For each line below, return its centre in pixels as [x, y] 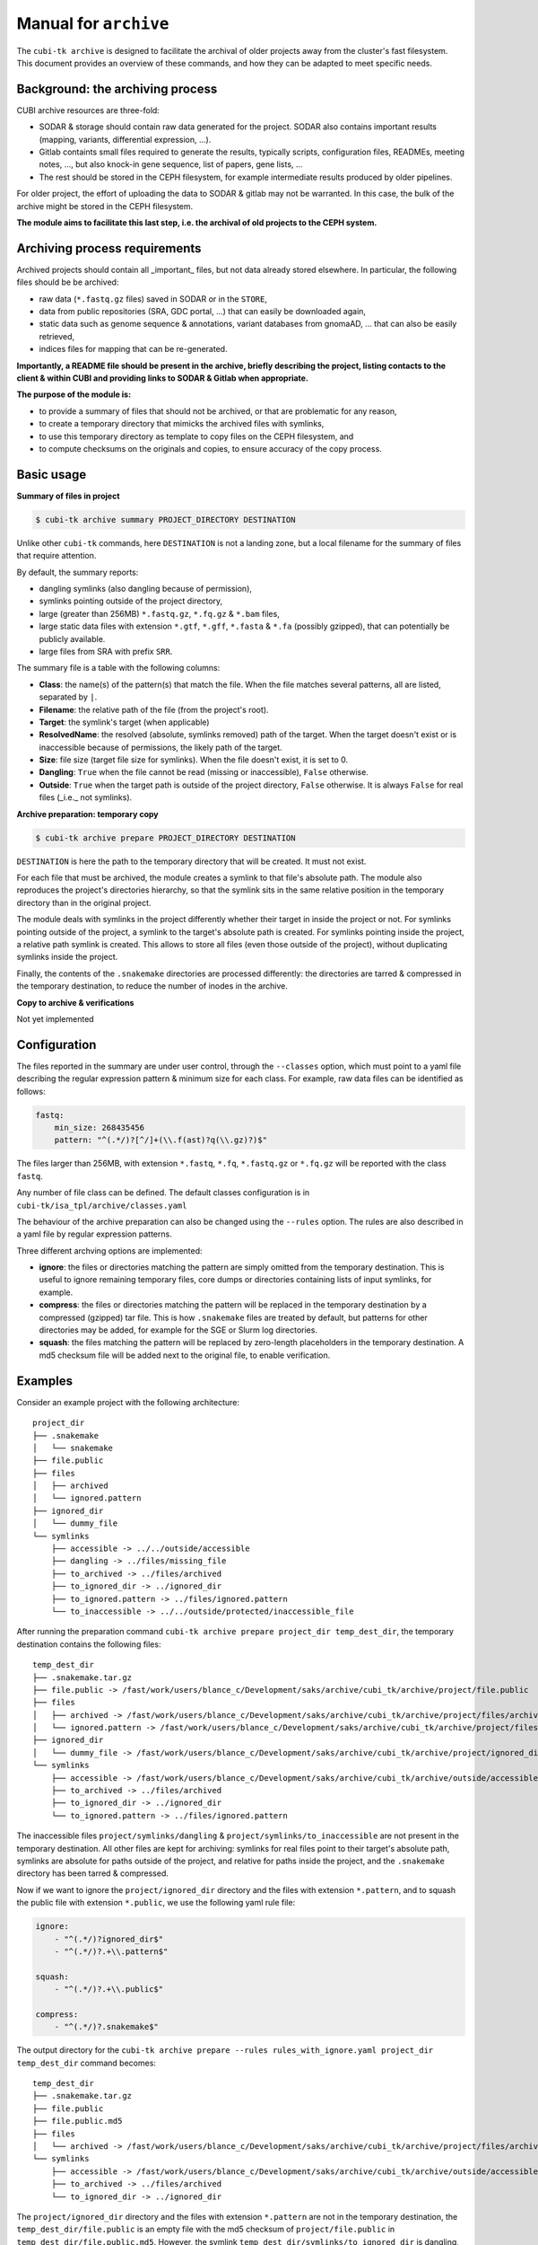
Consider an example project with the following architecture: [128, 1402]
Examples [45, 1381]
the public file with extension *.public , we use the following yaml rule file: [156, 1903]
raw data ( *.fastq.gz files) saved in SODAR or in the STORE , [153, 299]
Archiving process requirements [109, 248]
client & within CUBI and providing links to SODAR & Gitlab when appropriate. [163, 378]
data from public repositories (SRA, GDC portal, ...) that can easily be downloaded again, [203, 312]
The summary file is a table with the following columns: [118, 668]
